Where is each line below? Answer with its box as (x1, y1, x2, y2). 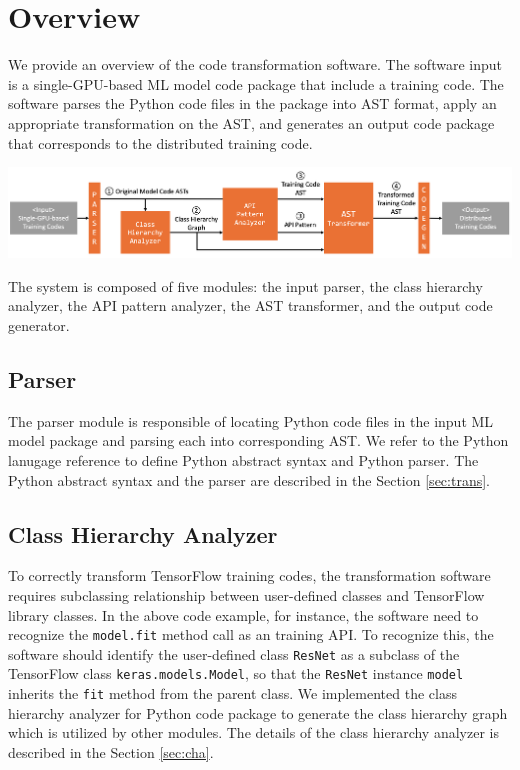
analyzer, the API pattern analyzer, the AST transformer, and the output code (8, 295, 493, 316)
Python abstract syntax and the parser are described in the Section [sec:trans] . (8, 469, 490, 490)
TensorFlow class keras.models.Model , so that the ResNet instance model (8, 663, 464, 684)
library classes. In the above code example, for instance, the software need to (8, 604, 479, 625)
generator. (8, 315, 70, 336)
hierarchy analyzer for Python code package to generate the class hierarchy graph (8, 702, 508, 723)
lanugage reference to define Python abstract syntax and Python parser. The (8, 450, 479, 470)
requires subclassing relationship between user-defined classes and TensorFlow (8, 584, 485, 605)
